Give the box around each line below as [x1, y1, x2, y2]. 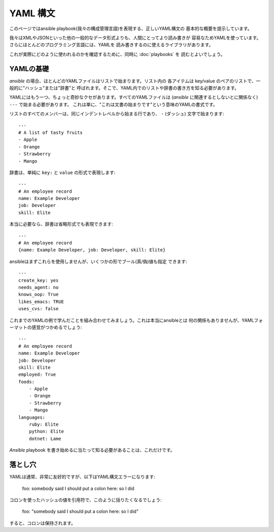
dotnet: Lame [28, 435, 61, 441]
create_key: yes [18, 277, 59, 283]
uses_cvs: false [18, 306, 59, 312]
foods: [18, 379, 35, 385]
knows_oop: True [18, 291, 59, 298]
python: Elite [28, 429, 64, 434]
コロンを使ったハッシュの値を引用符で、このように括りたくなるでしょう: [9, 496, 162, 503]
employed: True [18, 372, 56, 377]
